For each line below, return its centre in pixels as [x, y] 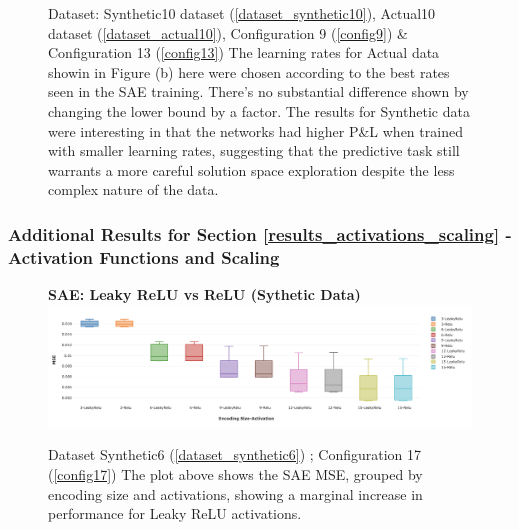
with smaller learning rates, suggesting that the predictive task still [254, 150]
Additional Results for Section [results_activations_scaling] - [260, 233]
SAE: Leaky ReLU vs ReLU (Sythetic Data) [204, 294]
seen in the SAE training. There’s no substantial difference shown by [258, 91]
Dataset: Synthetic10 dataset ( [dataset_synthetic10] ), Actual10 [242, 13]
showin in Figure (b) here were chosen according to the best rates [249, 71]
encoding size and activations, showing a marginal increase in [235, 493]
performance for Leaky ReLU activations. [175, 513]
